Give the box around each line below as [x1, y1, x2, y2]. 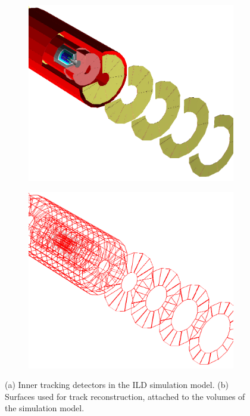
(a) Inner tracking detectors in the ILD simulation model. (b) [5, 378, 229, 391]
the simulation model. [5, 402, 85, 414]
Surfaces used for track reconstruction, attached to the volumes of [5, 390, 245, 402]
